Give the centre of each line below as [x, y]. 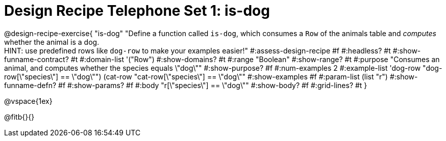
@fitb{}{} [19, 117]
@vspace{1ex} [28, 101]
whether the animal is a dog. [52, 42]
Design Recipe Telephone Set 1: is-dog [137, 11]
